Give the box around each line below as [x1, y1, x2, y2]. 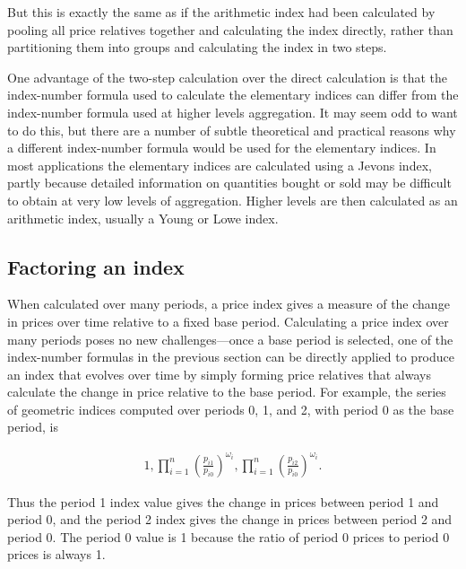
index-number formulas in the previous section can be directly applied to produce [7, 347, 455, 366]
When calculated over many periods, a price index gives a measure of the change [7, 294, 450, 313]
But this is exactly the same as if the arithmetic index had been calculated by [7, 3, 436, 21]
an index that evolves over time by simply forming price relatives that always [7, 364, 431, 383]
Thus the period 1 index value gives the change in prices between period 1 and [7, 492, 439, 511]
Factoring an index [7, 252, 185, 280]
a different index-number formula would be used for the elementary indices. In [7, 138, 436, 157]
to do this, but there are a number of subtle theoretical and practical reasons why [7, 120, 456, 139]
